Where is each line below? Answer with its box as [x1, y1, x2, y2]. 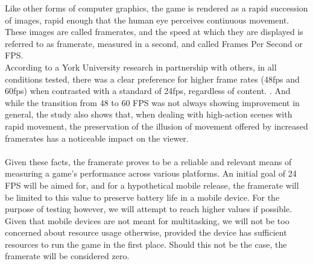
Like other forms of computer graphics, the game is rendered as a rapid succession [5, 2, 308, 14]
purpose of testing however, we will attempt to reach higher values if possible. [5, 203, 292, 215]
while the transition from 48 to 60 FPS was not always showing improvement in [5, 96, 300, 108]
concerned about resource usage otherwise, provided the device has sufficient [5, 226, 287, 239]
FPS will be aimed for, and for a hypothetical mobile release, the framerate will [5, 178, 299, 191]
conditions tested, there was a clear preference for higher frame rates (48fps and [5, 72, 300, 85]
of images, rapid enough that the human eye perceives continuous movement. [5, 13, 289, 26]
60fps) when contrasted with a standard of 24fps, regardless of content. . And [5, 84, 291, 97]
